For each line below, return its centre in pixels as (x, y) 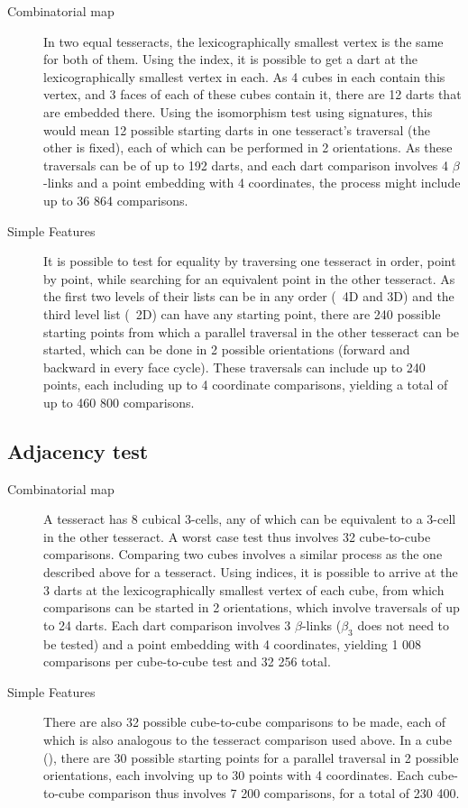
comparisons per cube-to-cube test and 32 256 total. (187, 661)
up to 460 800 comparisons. (119, 402)
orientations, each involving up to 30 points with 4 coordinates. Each (234, 775)
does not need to (404, 624)
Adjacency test (78, 450)
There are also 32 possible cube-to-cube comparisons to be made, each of (245, 722)
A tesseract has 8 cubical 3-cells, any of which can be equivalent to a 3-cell (250, 519)
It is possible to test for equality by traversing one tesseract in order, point (250, 261)
